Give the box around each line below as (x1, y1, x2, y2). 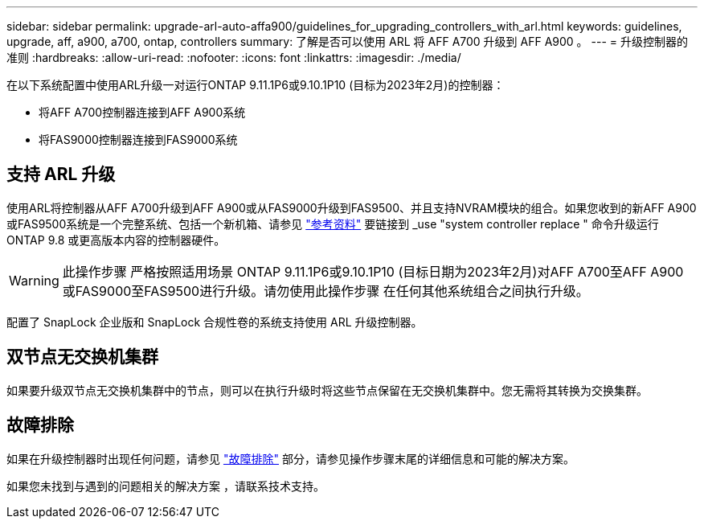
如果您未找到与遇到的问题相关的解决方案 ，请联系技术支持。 (6, 478, 325, 493)
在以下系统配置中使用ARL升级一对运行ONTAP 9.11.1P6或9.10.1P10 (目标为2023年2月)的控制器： (6, 78, 505, 92)
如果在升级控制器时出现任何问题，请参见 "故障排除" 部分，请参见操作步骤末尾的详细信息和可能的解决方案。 (6, 451, 575, 466)
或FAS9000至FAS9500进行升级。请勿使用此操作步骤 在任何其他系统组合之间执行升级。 (62, 282, 589, 299)
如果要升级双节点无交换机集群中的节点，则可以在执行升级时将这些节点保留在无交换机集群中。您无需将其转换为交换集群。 (6, 383, 648, 397)
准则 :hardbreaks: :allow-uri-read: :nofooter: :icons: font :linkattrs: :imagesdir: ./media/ (6, 51, 461, 64)
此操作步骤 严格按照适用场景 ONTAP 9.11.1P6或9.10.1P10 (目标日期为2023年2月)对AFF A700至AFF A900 (62, 263, 684, 280)
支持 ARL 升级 (6, 164, 116, 185)
